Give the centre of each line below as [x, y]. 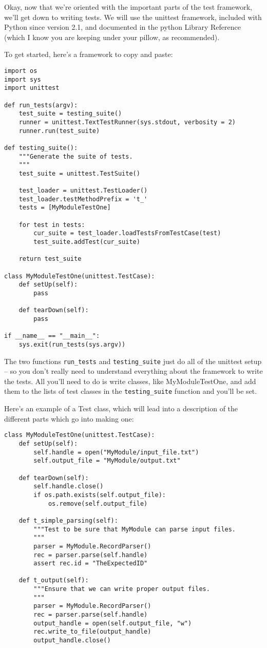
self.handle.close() [69, 487]
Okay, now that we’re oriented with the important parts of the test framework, [128, 7]
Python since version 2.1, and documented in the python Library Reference [122, 27]
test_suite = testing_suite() [70, 114]
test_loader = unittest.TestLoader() [83, 191]
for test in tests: [52, 225]
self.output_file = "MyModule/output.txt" [107, 461]
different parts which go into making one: [69, 418]
